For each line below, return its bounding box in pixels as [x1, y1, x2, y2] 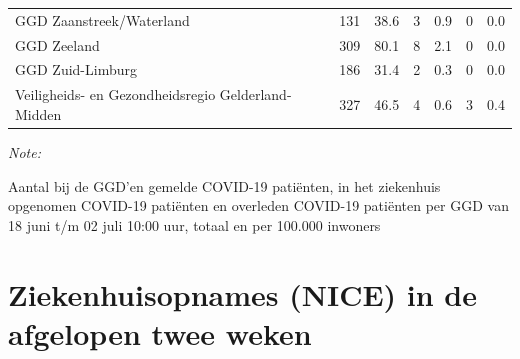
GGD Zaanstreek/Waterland [15, 9, 190, 30]
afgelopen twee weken [8, 312, 312, 353]
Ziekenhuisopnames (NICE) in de [8, 273, 478, 314]
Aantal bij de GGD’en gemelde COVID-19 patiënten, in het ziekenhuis [8, 175, 441, 196]
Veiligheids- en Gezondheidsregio [15, 84, 216, 105]
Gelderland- [219, 84, 292, 105]
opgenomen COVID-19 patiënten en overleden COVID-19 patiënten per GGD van [8, 195, 509, 216]
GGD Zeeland [15, 34, 100, 55]
